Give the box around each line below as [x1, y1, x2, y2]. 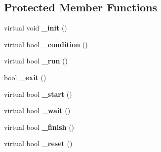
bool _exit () [4, 72, 46, 82]
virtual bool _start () [4, 89, 72, 99]
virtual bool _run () [4, 56, 68, 66]
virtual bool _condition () [4, 39, 88, 49]
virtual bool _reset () [4, 138, 73, 149]
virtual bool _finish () [4, 122, 75, 132]
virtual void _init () [4, 23, 67, 33]
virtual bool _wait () [4, 105, 71, 116]
